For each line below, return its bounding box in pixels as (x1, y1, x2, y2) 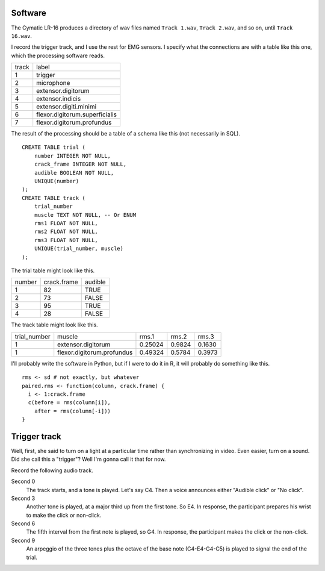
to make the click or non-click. (26, 511, 102, 519)
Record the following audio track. (11, 467, 93, 474)
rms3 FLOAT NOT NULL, (34, 237, 99, 243)
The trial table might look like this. (11, 267, 95, 274)
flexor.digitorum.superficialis (36, 110, 117, 119)
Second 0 (11, 478, 36, 485)
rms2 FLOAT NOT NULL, (34, 228, 99, 235)
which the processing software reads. (11, 52, 105, 59)
